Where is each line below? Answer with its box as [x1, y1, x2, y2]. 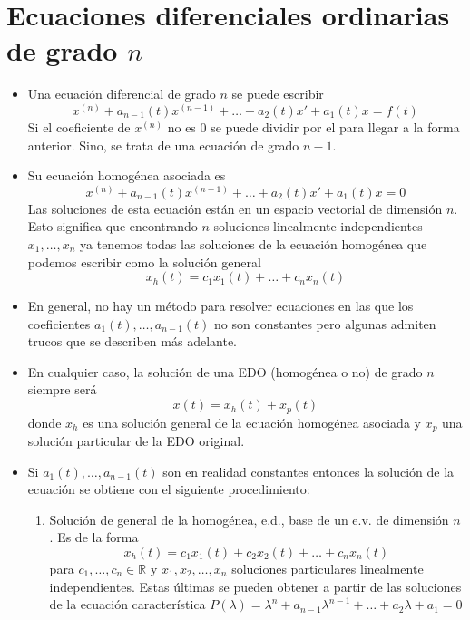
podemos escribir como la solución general [27, 252, 261, 271]
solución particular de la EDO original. [27, 431, 245, 450]
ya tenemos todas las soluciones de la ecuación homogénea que [80, 234, 427, 253]
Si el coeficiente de [27, 117, 131, 136]
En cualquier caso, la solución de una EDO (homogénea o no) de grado [27, 362, 423, 381]
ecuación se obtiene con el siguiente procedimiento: [27, 480, 310, 499]
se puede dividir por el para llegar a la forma [211, 117, 460, 136]
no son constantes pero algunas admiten [214, 314, 436, 333]
